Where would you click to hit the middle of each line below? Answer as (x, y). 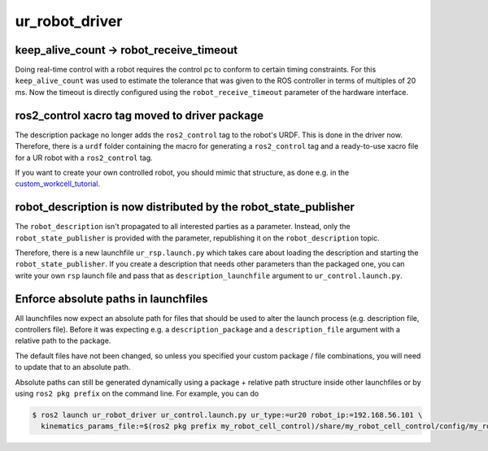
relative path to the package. (63, 340)
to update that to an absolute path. (73, 367)
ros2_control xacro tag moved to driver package (139, 115)
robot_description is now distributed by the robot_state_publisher (185, 207)
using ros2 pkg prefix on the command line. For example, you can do (137, 393)
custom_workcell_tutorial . (58, 184)
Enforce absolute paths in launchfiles (111, 299)
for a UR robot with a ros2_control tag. (84, 158)
